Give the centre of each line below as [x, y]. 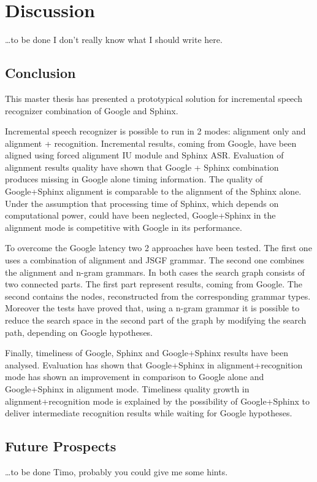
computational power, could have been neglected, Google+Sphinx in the [140, 215]
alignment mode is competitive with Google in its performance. [124, 227]
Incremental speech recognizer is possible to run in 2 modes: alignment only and [155, 131]
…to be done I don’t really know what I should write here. [114, 40]
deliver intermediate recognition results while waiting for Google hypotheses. [149, 413]
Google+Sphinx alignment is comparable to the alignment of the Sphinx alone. [153, 191]
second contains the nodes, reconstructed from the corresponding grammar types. [158, 296]
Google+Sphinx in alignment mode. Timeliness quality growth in [127, 388]
